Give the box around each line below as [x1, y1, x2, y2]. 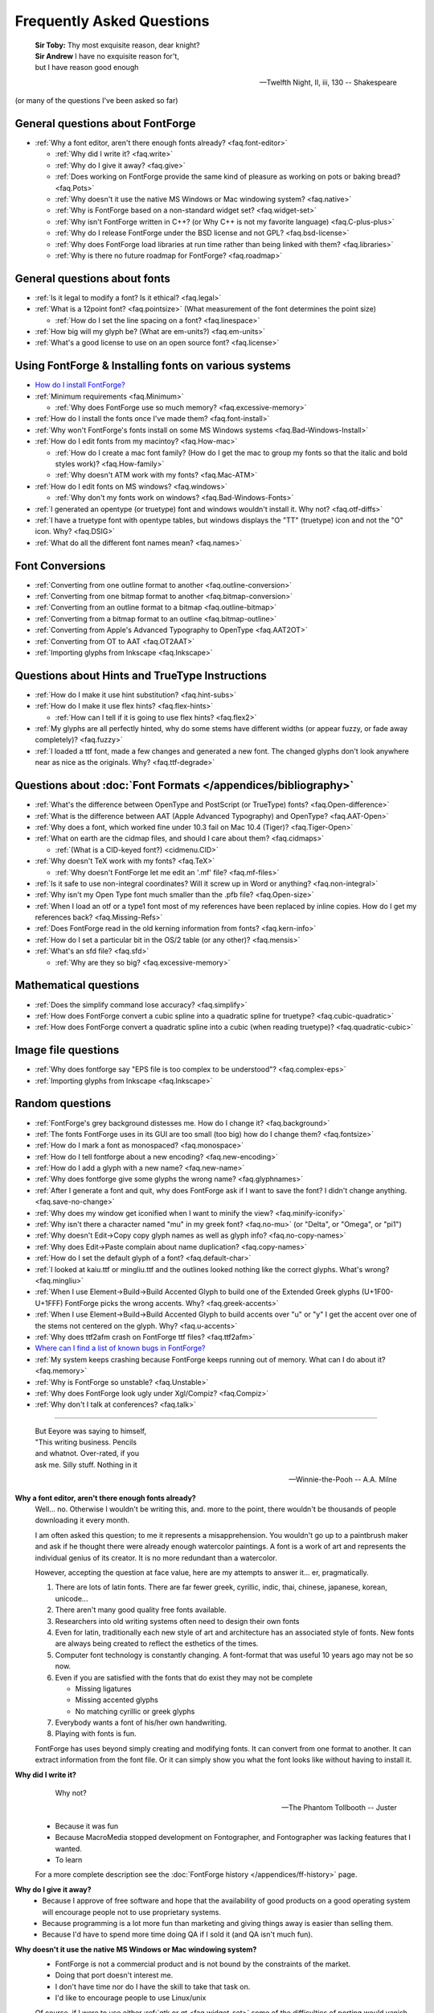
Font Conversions [14, 559, 106, 572]
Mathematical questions [14, 978, 140, 992]
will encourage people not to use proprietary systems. [42, 1907, 221, 1916]
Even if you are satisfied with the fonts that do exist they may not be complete [55, 1672, 313, 1682]
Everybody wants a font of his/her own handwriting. [55, 1717, 227, 1727]
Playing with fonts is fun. [55, 1729, 137, 1738]
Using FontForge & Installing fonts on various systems [14, 359, 291, 373]
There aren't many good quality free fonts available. [55, 1605, 227, 1614]
